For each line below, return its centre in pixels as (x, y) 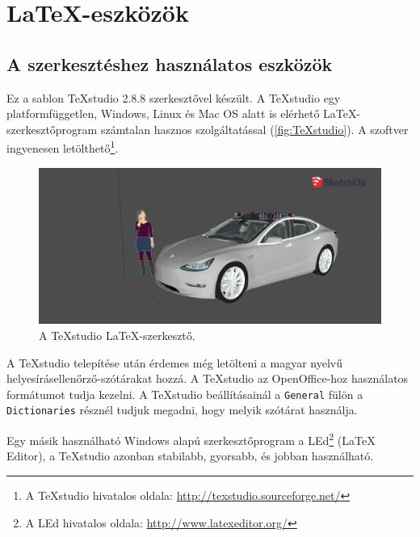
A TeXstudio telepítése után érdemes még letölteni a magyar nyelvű (174, 362)
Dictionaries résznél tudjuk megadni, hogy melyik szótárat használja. (182, 410)
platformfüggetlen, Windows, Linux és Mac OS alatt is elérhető (163, 113)
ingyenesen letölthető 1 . (63, 147)
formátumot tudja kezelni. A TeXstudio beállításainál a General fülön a (185, 394)
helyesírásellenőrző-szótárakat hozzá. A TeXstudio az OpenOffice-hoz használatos (208, 378)
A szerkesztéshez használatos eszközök (170, 63)
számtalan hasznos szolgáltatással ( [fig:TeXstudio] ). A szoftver (254, 129)
